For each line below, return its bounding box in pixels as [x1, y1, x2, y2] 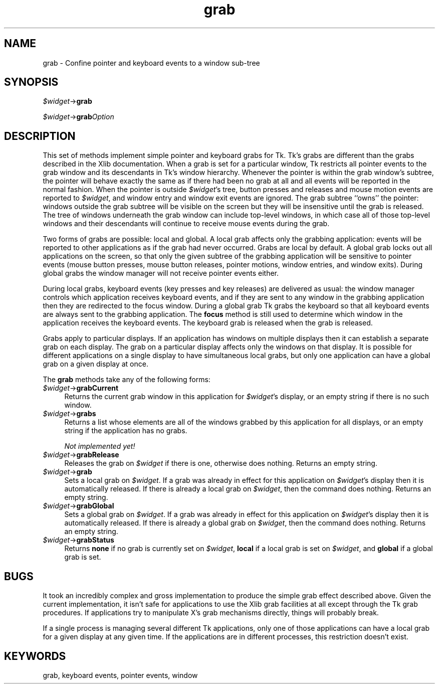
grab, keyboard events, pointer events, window [43, 670, 198, 679]
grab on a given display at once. [43, 360, 148, 369]
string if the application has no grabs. [64, 426, 187, 435]
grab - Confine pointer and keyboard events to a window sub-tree [43, 58, 260, 67]
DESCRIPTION [4, 129, 76, 142]
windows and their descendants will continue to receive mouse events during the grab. [43, 219, 330, 228]
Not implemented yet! [64, 442, 135, 451]
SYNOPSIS [4, 76, 59, 89]
